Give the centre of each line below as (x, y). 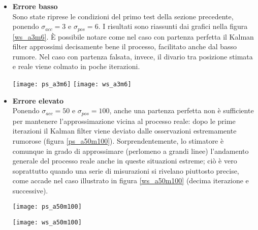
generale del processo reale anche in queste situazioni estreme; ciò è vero (125, 161)
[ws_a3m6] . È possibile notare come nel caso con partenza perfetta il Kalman (133, 36)
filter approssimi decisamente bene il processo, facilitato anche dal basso (125, 46)
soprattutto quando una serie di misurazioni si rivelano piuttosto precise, (126, 170)
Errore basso (35, 6)
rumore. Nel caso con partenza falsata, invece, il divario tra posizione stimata (133, 56)
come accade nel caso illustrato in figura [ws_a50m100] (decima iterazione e (131, 180)
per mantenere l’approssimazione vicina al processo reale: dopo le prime (124, 121)
